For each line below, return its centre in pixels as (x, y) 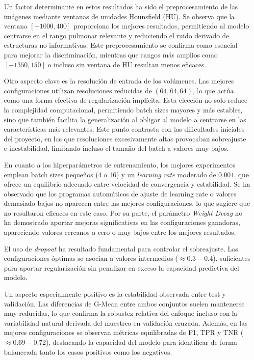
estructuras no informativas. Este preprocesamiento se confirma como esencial (121, 45)
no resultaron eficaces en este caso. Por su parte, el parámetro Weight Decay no (123, 212)
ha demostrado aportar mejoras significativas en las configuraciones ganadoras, (122, 222)
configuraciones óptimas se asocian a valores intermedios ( (91, 258)
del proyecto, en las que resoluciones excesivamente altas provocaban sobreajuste (125, 138)
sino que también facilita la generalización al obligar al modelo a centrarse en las (125, 119)
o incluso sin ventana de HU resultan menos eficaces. (127, 64)
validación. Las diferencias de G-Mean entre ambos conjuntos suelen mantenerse (124, 303)
